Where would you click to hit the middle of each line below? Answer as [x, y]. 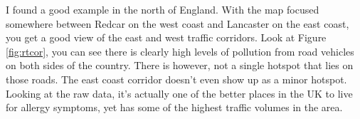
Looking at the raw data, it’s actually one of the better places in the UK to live [179, 93]
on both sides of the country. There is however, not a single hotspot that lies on [180, 65]
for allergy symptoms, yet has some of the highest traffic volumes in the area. [174, 107]
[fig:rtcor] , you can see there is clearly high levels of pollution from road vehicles [180, 51]
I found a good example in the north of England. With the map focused [163, 9]
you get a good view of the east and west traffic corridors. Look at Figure [166, 37]
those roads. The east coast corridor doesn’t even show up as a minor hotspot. [176, 79]
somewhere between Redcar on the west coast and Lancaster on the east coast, [178, 23]
